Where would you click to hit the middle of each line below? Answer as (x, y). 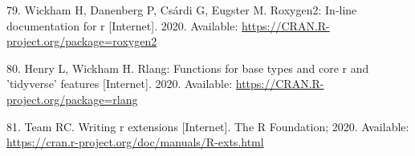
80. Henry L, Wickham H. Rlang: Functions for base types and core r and (188, 68)
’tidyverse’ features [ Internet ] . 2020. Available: (120, 84)
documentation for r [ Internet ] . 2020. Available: (122, 25)
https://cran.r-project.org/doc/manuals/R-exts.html (135, 142)
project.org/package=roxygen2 (82, 41)
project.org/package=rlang (72, 99)
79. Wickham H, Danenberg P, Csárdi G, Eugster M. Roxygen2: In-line (182, 10)
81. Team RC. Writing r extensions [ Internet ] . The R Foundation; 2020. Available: (208, 126)
